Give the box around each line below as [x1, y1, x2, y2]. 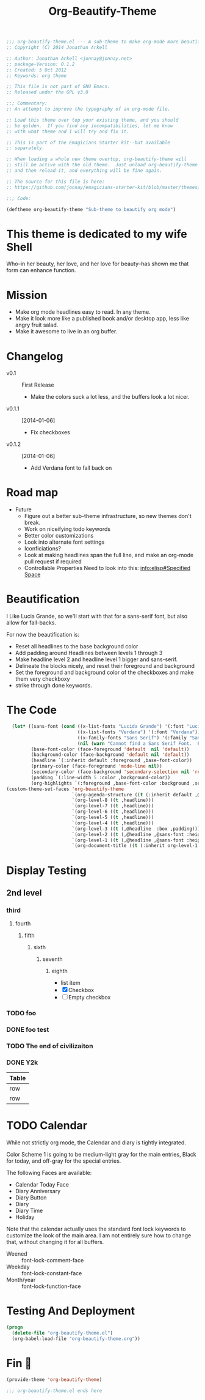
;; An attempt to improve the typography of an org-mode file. [6, 106, 171, 113]
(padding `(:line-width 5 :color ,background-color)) [31, 774, 171, 780]
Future [15, 506, 32, 513]
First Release [21, 381, 54, 389]
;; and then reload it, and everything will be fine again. [6, 168, 163, 174]
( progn [6, 1324, 23, 1331]
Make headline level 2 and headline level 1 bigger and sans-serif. [15, 656, 178, 663]
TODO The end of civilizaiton [6, 1042, 93, 1050]
